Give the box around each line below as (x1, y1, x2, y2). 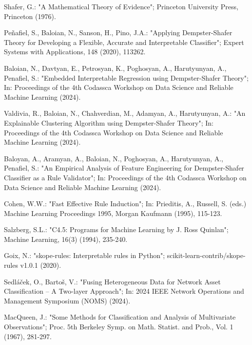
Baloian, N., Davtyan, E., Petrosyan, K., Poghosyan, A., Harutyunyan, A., (4, 63, 227, 73)
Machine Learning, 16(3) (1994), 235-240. (4, 234, 128, 244)
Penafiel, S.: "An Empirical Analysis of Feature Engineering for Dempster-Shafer (4, 163, 244, 173)
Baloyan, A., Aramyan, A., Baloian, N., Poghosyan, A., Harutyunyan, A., (4, 153, 223, 163)
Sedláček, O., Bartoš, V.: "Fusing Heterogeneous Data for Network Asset (4, 276, 221, 286)
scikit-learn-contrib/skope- (167, 250, 246, 260)
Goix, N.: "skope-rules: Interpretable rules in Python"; (4, 250, 165, 260)
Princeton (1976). (4, 11, 56, 21)
